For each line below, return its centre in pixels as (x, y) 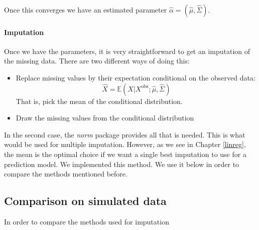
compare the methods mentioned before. (66, 174)
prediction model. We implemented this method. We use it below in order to (122, 164)
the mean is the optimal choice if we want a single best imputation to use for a (125, 154)
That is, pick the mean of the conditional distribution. (99, 101)
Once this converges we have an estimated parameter (86, 9)
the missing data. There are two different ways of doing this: (97, 61)
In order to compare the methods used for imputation (87, 221)
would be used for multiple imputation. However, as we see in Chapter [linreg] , (125, 144)
